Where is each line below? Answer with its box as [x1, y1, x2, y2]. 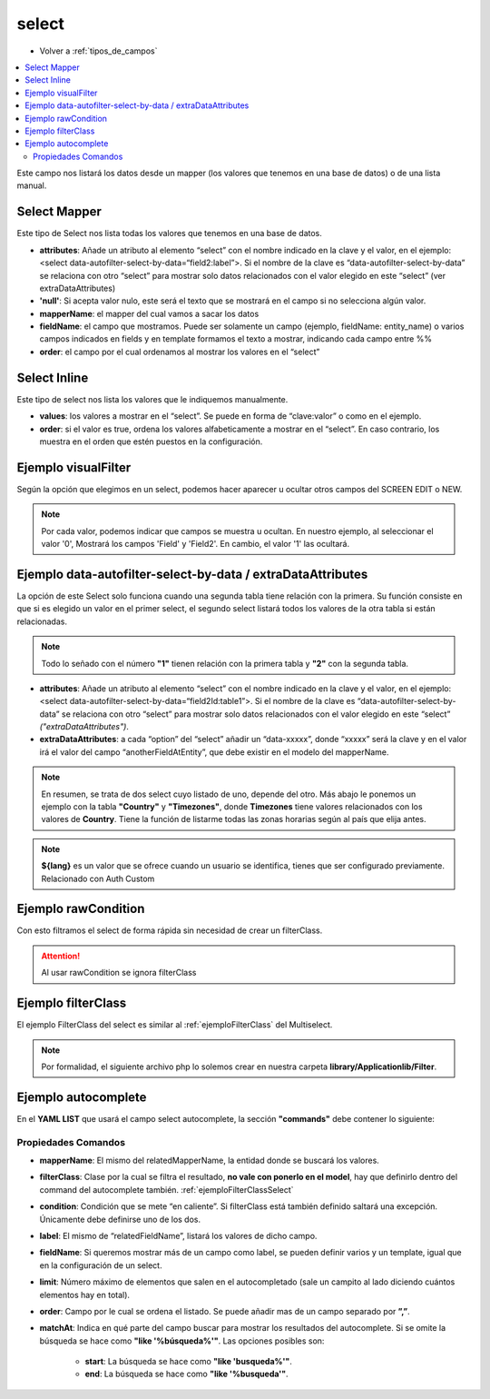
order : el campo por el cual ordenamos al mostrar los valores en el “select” [39, 346, 320, 357]
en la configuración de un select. [39, 1259, 162, 1271]
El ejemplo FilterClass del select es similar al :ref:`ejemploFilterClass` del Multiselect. [16, 1019, 333, 1030]
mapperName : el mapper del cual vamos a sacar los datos [39, 308, 260, 319]
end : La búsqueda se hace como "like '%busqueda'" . [84, 1368, 289, 1380]
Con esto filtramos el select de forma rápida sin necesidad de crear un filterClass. [16, 925, 323, 936]
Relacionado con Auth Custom [41, 873, 155, 884]
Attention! [41, 950, 81, 961]
